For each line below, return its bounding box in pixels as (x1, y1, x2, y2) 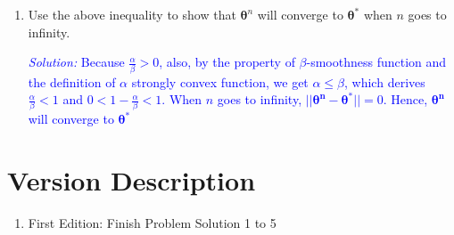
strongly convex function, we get (131, 72, 309, 91)
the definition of (28, 72, 116, 91)
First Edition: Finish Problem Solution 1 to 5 (28, 214, 277, 232)
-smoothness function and (306, 53, 447, 71)
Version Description (7, 162, 256, 199)
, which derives (344, 72, 425, 91)
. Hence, (383, 90, 428, 109)
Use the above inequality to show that (28, 5, 236, 23)
